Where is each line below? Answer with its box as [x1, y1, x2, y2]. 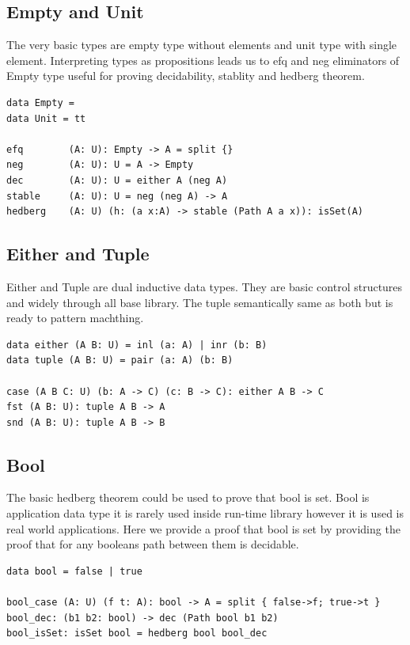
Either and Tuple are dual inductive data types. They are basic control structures [6, 278, 403, 294]
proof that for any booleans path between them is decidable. [6, 536, 299, 552]
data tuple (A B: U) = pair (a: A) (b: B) [6, 355, 233, 366]
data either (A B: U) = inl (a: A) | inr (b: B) [6, 339, 268, 351]
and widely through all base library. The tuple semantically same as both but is [6, 294, 393, 310]
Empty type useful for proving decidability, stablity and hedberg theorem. [6, 67, 365, 84]
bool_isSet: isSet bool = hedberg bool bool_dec [6, 628, 268, 639]
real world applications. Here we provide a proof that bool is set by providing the [6, 520, 401, 537]
